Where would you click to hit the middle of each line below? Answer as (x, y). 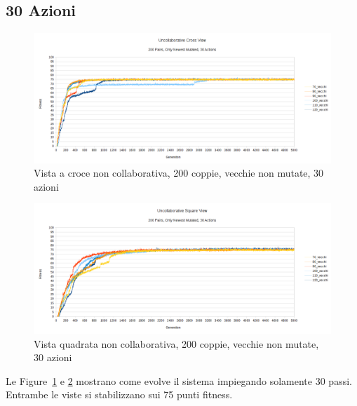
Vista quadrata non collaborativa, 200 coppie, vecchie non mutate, (176, 343)
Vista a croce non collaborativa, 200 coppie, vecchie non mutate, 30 (179, 173)
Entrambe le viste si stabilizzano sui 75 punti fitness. (119, 394)
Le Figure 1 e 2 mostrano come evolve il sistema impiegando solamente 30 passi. (179, 380)
